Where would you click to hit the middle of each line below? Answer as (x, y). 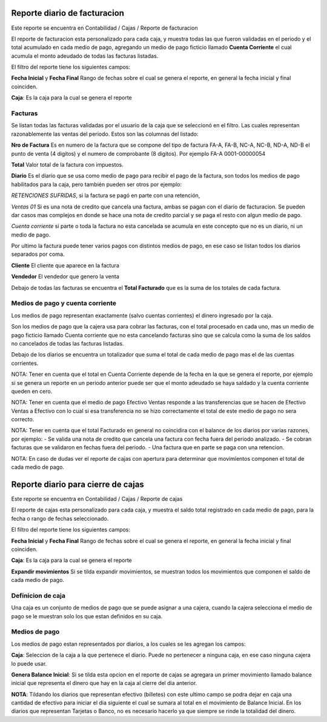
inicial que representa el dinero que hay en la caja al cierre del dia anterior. (104, 683)
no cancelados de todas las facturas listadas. (68, 343)
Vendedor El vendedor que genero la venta (65, 276)
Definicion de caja (38, 595)
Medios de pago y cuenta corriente (64, 303)
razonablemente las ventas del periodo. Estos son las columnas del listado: (105, 134)
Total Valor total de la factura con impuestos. (67, 164)
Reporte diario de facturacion (68, 13)
